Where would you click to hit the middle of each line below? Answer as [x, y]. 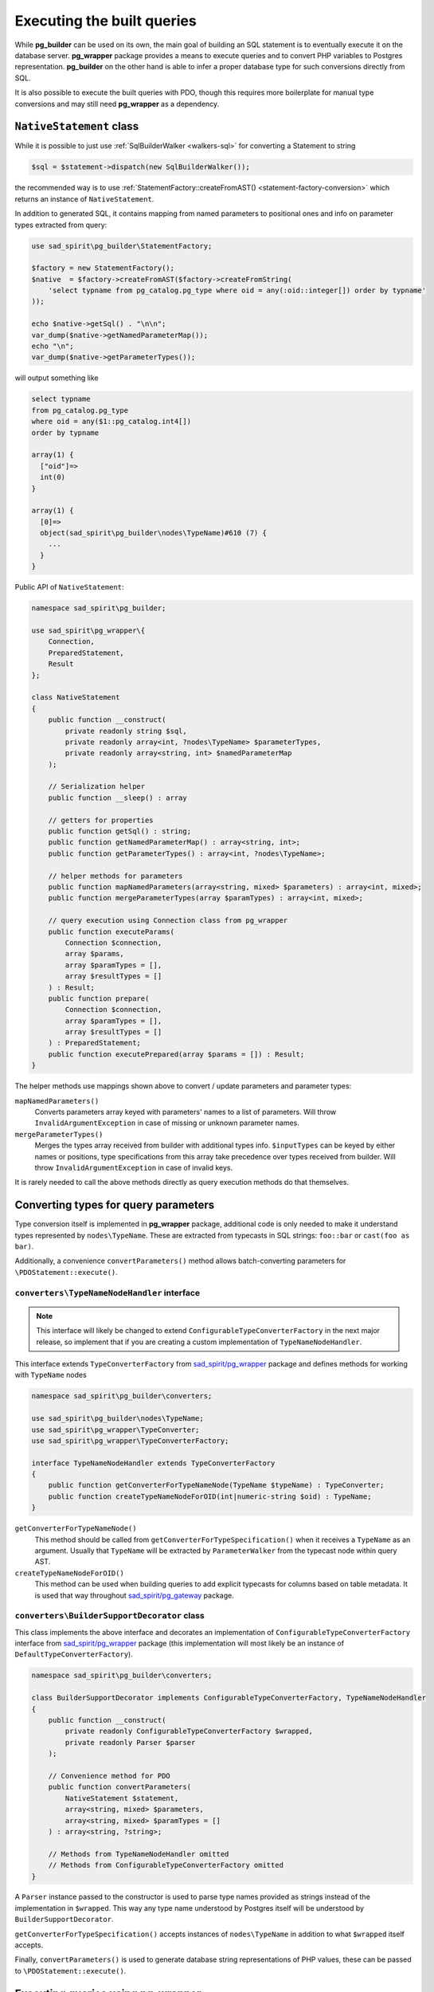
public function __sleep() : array [117, 798]
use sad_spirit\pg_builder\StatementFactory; [122, 246]
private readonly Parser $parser [130, 1742]
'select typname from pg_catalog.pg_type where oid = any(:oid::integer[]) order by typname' [237, 290]
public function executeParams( [111, 931]
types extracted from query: [61, 225]
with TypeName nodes [51, 1375]
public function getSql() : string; [119, 831]
